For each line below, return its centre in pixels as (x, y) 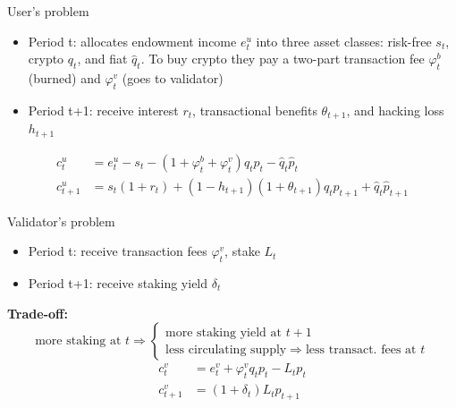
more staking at (78, 341)
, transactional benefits (255, 110)
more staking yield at (224, 332)
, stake (242, 251)
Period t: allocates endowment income (132, 41)
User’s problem (48, 11)
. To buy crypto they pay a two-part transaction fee (283, 59)
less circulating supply (226, 349)
